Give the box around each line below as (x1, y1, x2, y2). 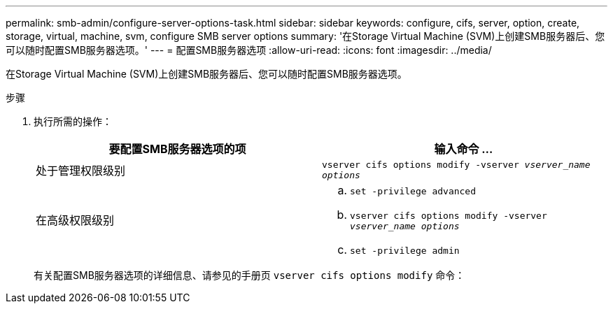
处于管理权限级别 (36, 164, 126, 178)
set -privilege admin (350, 245, 460, 256)
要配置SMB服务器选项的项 (108, 142, 246, 156)
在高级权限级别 (36, 213, 115, 227)
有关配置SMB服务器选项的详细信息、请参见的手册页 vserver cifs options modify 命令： (34, 269, 465, 281)
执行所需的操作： (34, 115, 112, 127)
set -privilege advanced (350, 186, 477, 196)
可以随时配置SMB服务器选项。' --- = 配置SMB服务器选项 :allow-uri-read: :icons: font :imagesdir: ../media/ (6, 44, 492, 56)
